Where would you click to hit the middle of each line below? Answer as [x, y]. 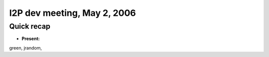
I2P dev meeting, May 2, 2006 [73, 13]
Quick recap [30, 26]
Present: [31, 39]
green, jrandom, [26, 48]
